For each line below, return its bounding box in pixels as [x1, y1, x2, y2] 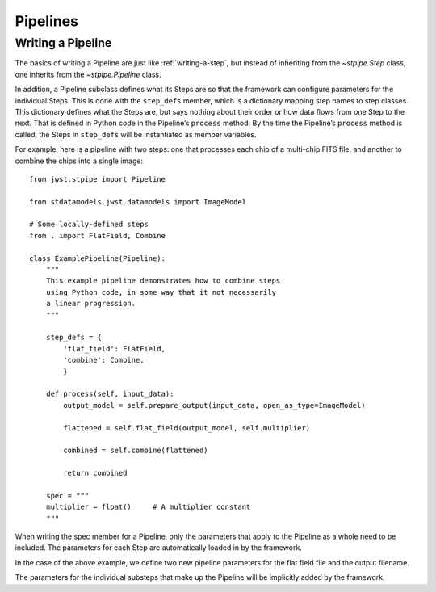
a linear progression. [45, 299, 136, 309]
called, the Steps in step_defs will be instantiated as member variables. [15, 129, 258, 139]
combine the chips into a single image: [15, 156, 144, 166]
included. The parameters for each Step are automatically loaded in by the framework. [15, 543, 302, 552]
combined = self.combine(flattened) [63, 446, 209, 456]
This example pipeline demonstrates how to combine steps [45, 276, 281, 286]
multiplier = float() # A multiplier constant [45, 502, 251, 512]
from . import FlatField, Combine [29, 231, 166, 240]
